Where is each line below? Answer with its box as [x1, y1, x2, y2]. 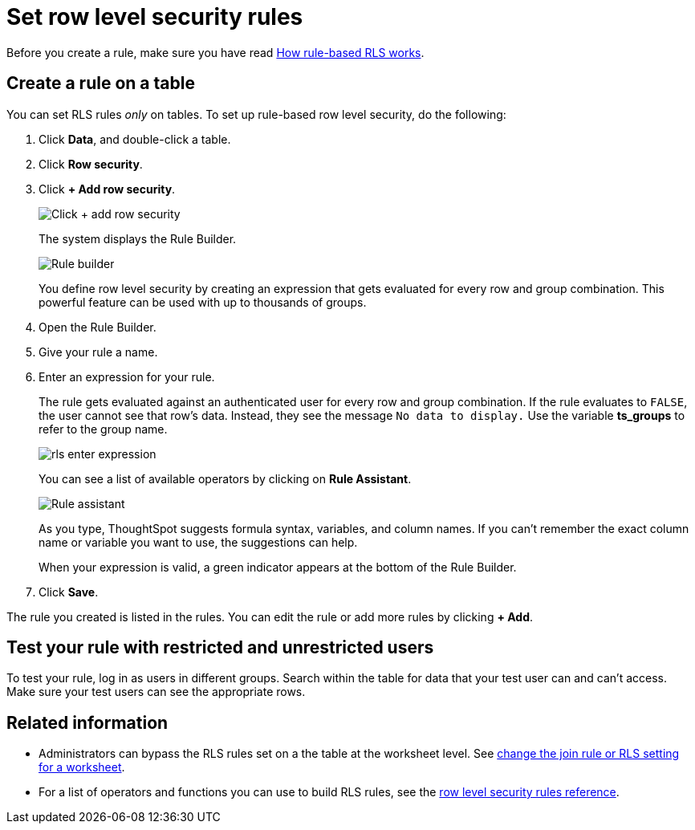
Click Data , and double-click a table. [39, 132, 231, 146]
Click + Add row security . [39, 181, 176, 196]
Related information [6, 712, 169, 733]
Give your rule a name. [39, 344, 158, 359]
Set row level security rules [6, 3, 303, 31]
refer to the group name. [39, 421, 168, 436]
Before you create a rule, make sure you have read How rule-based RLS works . [6, 45, 425, 59]
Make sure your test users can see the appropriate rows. [6, 685, 306, 699]
